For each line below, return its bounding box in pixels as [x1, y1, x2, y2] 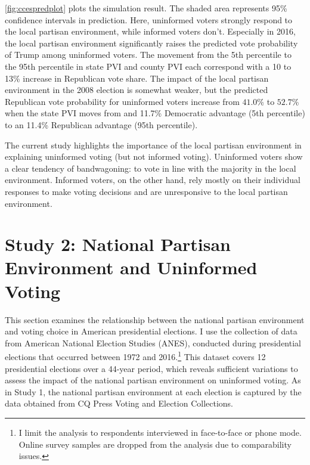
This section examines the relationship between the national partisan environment [5, 313, 305, 325]
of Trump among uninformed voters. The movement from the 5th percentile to [5, 48, 292, 61]
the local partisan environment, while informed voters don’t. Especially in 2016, [5, 25, 296, 38]
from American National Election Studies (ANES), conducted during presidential [5, 336, 301, 349]
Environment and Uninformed [5, 255, 258, 280]
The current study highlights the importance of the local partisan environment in [5, 138, 302, 151]
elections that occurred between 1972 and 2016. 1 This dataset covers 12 [5, 349, 266, 363]
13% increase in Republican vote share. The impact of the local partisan [5, 72, 269, 84]
